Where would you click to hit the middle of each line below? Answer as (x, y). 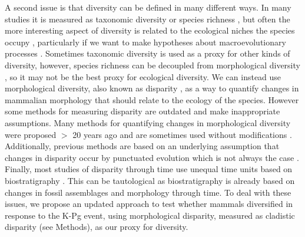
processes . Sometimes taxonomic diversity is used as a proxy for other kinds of (147, 53)
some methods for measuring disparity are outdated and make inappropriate (142, 111)
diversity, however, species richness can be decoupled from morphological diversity (152, 65)
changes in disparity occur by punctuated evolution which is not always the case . (152, 157)
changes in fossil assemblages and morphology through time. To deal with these (148, 192)
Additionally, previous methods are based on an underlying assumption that (142, 146)
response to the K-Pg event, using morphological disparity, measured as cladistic (150, 215)
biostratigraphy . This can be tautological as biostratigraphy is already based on (150, 180)
